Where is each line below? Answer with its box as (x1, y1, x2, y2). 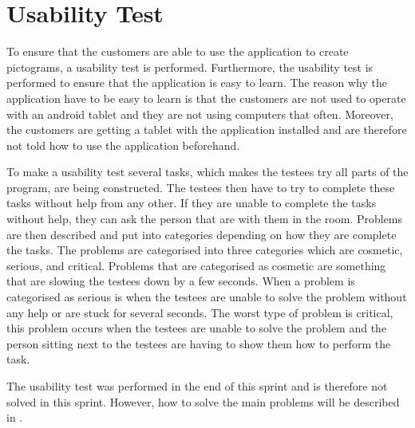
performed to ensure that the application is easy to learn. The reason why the (6, 74, 387, 91)
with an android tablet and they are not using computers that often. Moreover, (6, 105, 393, 122)
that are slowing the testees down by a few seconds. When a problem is (6, 273, 355, 289)
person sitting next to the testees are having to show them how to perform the (6, 335, 391, 351)
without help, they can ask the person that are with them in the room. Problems (6, 210, 403, 227)
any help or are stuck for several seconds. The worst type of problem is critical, (6, 304, 393, 320)
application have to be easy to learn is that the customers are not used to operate (6, 89, 406, 106)
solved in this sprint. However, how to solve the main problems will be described (6, 393, 400, 410)
